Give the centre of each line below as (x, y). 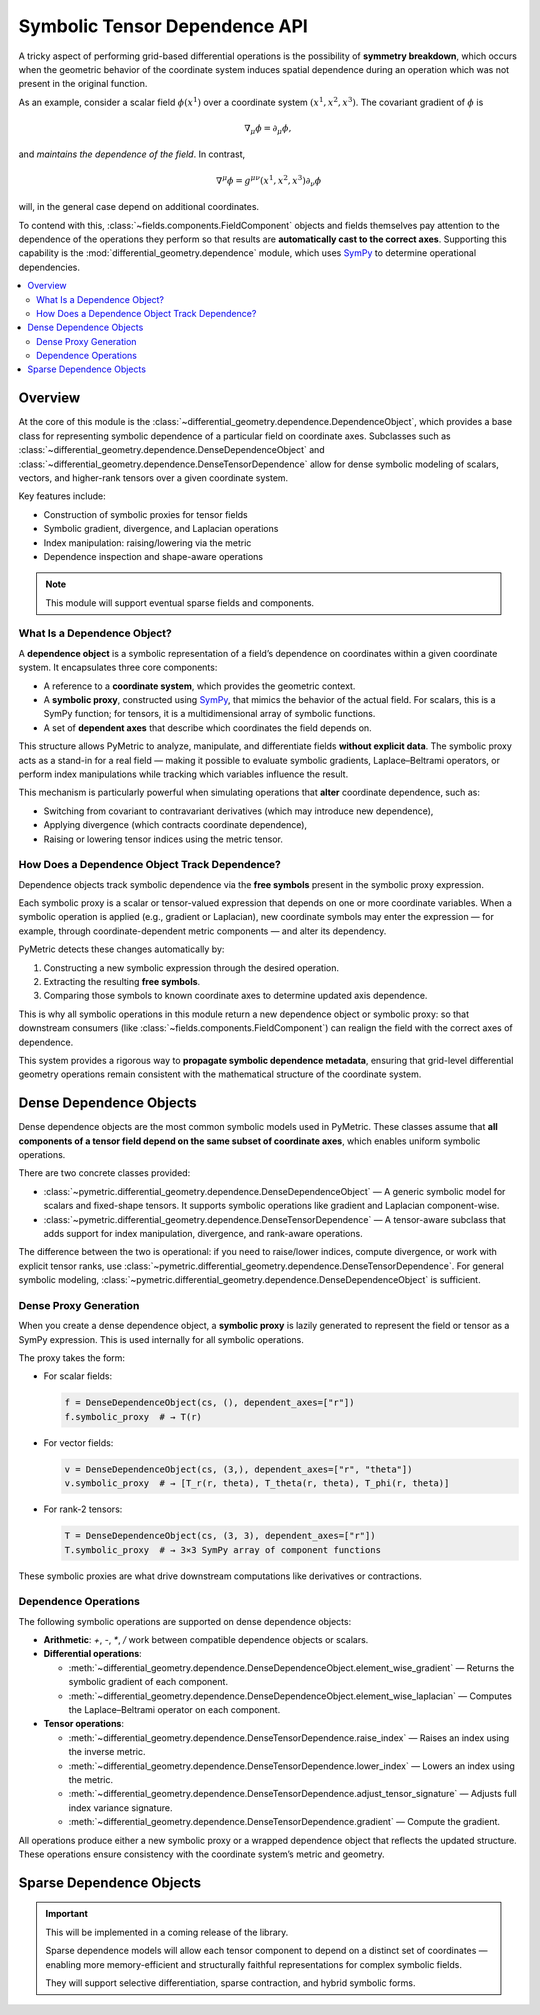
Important (67, 1914)
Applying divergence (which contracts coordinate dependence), (175, 825)
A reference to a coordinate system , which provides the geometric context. (199, 686)
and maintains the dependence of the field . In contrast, (131, 154)
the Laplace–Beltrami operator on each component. (174, 1710)
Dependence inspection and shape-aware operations (153, 556)
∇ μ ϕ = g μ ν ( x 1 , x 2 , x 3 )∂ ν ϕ (268, 181)
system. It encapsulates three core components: (118, 667)
